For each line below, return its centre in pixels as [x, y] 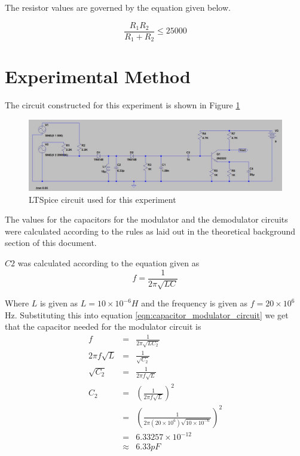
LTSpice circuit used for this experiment [102, 199]
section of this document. [51, 243]
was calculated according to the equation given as [108, 263]
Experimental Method [98, 76]
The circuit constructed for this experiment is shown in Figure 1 [123, 105]
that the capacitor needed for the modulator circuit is [103, 326]
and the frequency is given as [195, 303]
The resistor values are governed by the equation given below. [118, 7]
